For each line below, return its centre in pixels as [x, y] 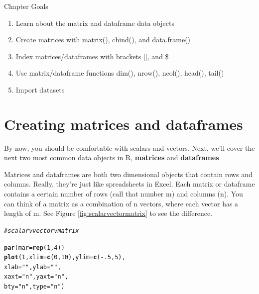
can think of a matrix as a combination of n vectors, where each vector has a [121, 203]
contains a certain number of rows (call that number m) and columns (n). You [124, 194]
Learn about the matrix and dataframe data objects [95, 23]
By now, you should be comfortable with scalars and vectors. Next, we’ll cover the [129, 147]
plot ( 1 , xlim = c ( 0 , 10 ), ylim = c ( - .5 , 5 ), [65, 257]
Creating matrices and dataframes [124, 124]
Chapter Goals [26, 6]
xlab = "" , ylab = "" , [33, 267]
